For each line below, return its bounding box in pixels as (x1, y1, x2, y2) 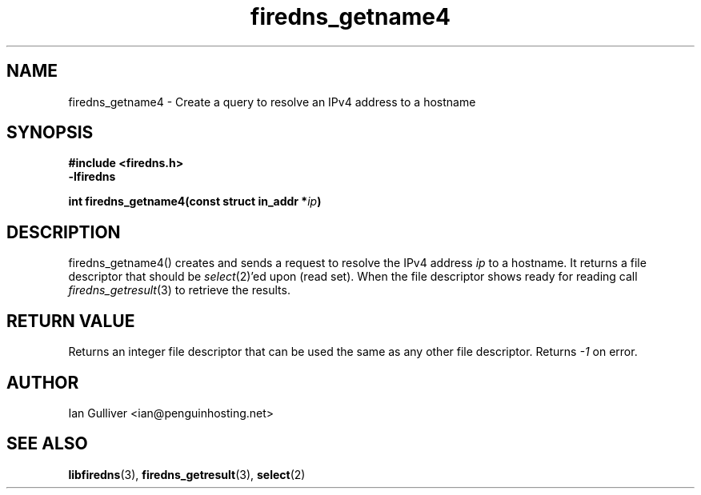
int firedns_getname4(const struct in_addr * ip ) (68, 194, 322, 209)
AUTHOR (6, 372, 79, 393)
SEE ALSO (6, 433, 88, 454)
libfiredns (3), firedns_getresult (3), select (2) (68, 467, 306, 481)
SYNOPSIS (6, 122, 94, 143)
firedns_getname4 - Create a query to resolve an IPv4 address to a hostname (68, 94, 476, 109)
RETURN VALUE (6, 310, 135, 331)
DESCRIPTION (6, 222, 121, 242)
